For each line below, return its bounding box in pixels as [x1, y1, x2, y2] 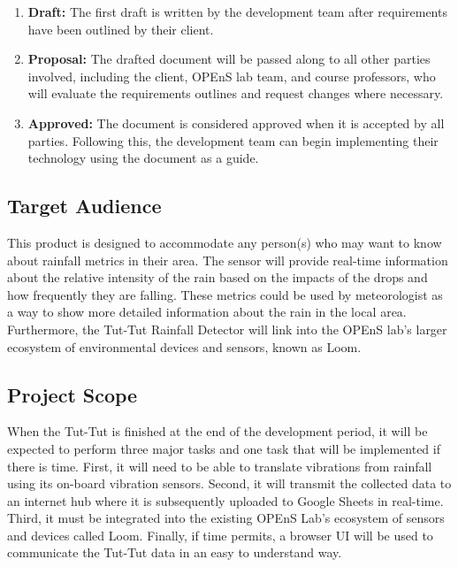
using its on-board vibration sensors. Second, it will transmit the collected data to [7, 474, 452, 493]
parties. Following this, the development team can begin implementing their [27, 131, 439, 149]
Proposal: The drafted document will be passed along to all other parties [27, 50, 431, 68]
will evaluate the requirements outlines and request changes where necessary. [27, 84, 444, 103]
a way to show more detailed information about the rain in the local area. [7, 303, 407, 321]
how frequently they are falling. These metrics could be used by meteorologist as [7, 285, 443, 303]
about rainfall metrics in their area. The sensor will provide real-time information [7, 250, 448, 269]
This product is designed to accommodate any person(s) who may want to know [7, 233, 442, 251]
